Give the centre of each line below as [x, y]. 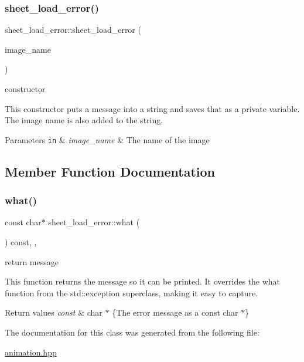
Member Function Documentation [110, 171]
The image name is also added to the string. [84, 120]
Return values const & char [54, 312]
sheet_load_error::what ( [94, 222]
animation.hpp [31, 352]
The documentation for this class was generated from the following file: [132, 332]
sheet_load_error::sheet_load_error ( [73, 30]
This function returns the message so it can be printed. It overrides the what [143, 281]
